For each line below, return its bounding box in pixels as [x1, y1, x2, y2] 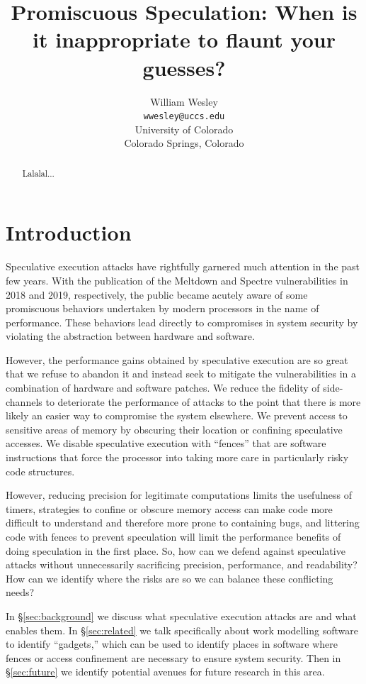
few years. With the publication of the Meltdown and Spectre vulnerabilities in [6, 272, 348, 287]
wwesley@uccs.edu [143, 111, 225, 122]
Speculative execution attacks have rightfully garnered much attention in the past [6, 259, 360, 274]
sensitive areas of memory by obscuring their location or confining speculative [6, 421, 343, 436]
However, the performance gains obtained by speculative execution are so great [6, 352, 348, 367]
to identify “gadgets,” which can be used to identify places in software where [6, 636, 338, 651]
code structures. [6, 463, 75, 478]
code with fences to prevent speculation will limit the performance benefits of [6, 529, 341, 544]
